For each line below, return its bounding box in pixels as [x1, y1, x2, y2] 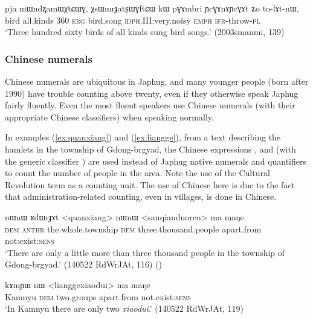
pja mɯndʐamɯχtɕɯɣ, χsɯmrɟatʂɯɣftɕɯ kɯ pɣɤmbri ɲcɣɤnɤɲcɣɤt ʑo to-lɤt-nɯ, [5, 2, 299, 14]
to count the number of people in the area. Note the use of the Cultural [5, 166, 270, 179]
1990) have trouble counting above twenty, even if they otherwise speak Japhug [5, 87, 298, 99]
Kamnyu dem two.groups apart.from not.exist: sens [5, 290, 191, 303]
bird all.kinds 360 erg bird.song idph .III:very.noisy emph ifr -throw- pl [5, 13, 260, 26]
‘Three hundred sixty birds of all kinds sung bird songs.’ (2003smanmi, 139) [5, 25, 285, 38]
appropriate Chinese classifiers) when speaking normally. [5, 110, 214, 123]
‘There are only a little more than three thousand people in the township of [5, 246, 285, 258]
